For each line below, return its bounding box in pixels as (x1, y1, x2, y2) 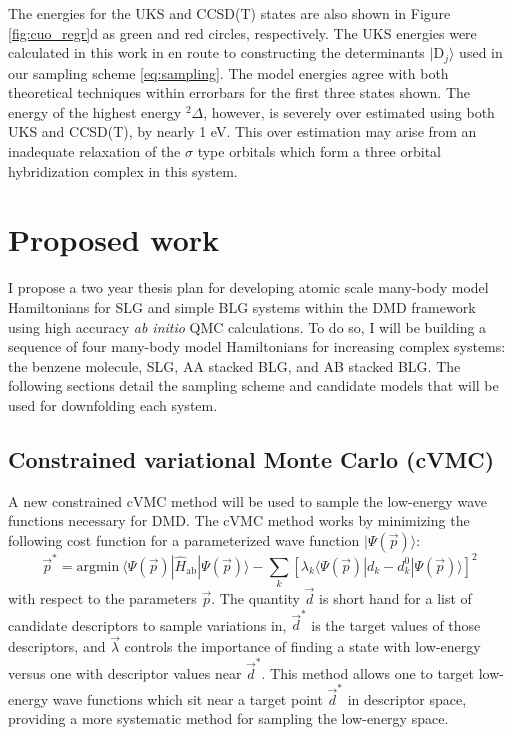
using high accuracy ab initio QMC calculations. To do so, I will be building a (8, 316, 487, 337)
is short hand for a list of (319, 588, 472, 609)
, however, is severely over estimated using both (203, 101, 495, 122)
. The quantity (211, 588, 300, 609)
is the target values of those (311, 614, 481, 635)
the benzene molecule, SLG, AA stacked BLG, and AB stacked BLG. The (8, 355, 461, 376)
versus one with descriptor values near (8, 662, 242, 683)
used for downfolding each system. (8, 394, 218, 415)
